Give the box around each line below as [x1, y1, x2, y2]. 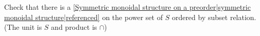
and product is [51, 22, 97, 32]
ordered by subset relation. [171, 11, 256, 22]
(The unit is [4, 22, 42, 32]
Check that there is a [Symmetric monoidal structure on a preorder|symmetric [4, 2, 251, 12]
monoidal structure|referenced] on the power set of [4, 11, 163, 22]
